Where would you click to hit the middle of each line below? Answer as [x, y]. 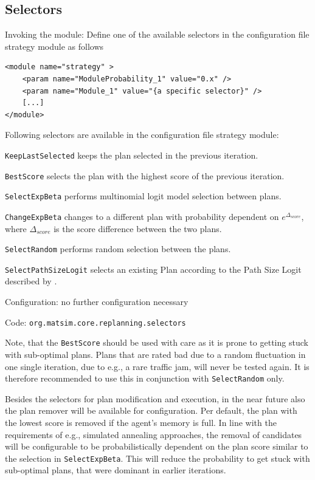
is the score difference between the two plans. [138, 228]
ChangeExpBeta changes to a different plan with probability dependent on [142, 216]
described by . [31, 281]
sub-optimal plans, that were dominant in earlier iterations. [116, 470]
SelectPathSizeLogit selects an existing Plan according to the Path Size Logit [153, 269]
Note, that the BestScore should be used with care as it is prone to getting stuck [157, 342]
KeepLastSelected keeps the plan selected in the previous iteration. [132, 155]
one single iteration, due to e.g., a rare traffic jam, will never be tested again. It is [157, 366]
